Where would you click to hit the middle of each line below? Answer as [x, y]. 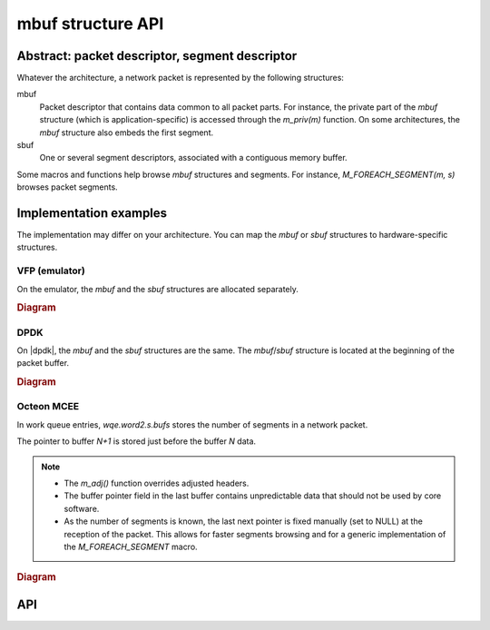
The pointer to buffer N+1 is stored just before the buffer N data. [137, 441]
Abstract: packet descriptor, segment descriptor [157, 56]
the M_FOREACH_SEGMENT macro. [131, 546]
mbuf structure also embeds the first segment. [126, 133]
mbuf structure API [90, 24]
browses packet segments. [67, 187]
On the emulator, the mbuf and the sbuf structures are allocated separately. [157, 289]
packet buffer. [43, 363]
